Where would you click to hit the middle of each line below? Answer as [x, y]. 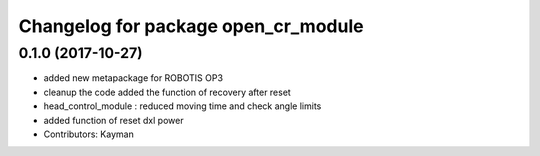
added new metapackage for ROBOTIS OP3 [133, 78]
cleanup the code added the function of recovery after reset [167, 92]
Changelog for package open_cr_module [191, 26]
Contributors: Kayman [88, 134]
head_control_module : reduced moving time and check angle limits [182, 106]
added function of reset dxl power [113, 120]
